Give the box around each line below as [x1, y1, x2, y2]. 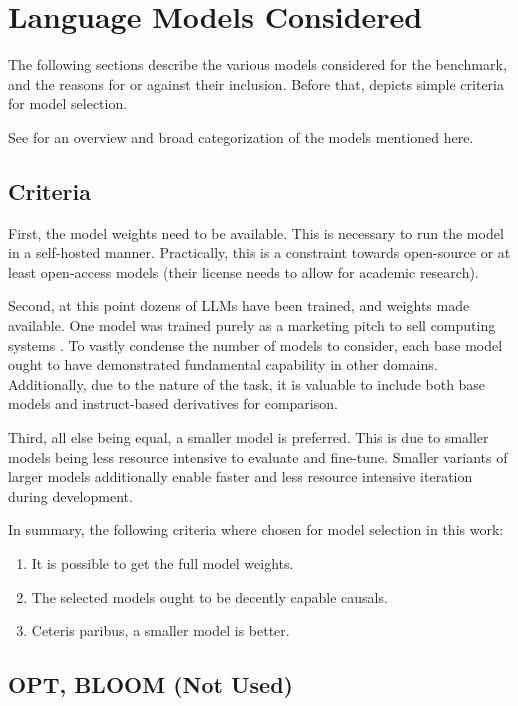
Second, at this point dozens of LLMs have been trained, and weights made [8, 295, 470, 316]
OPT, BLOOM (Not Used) [8, 669, 293, 700]
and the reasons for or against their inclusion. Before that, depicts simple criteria [8, 73, 504, 94]
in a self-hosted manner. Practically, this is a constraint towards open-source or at [8, 242, 511, 263]
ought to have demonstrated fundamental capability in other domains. [8, 354, 438, 375]
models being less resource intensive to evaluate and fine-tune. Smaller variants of [8, 446, 508, 467]
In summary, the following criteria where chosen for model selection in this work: [8, 519, 504, 540]
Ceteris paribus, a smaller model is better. [31, 620, 290, 641]
